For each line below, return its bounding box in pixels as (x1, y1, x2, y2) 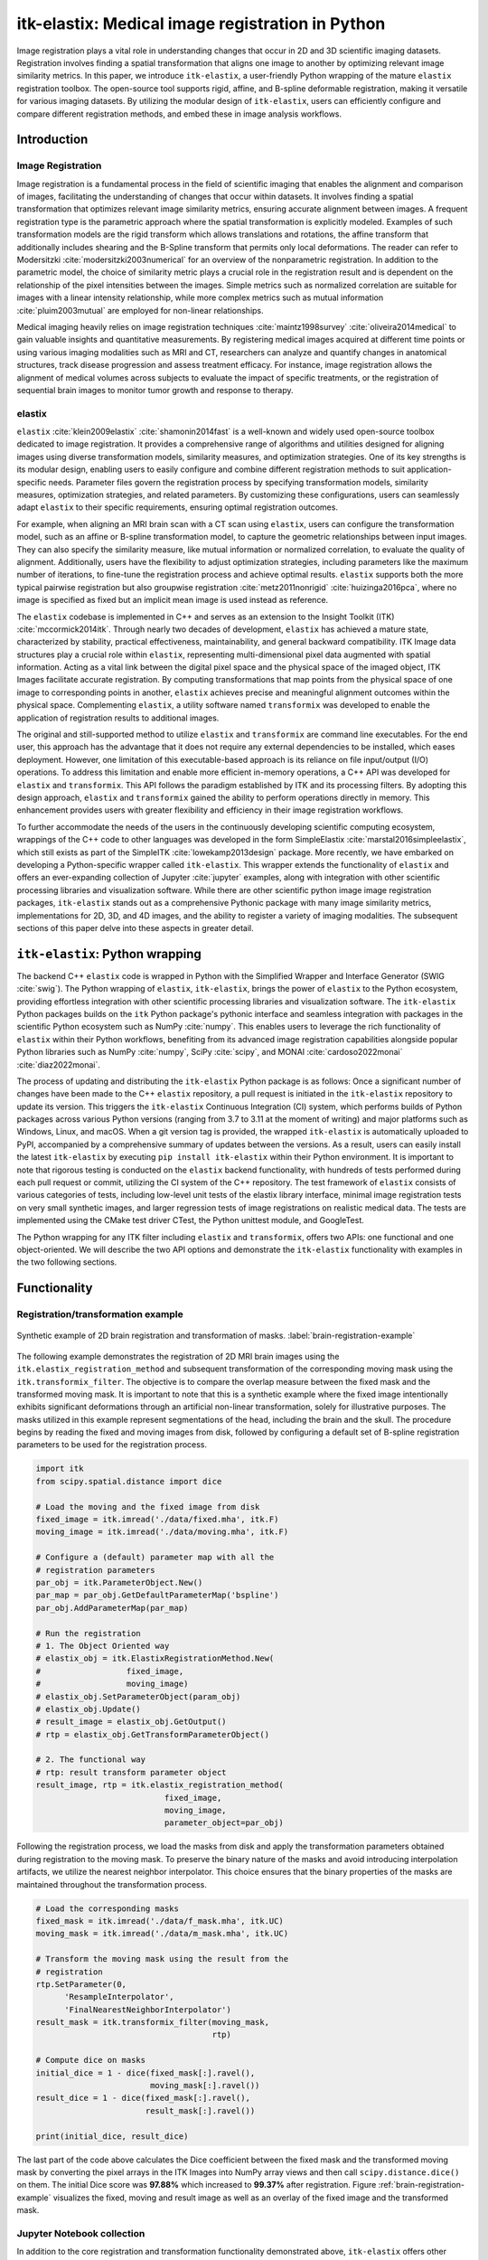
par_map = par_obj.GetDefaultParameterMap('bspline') (35, 1590, 279, 1600)
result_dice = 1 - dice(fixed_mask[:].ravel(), (35, 2093, 250, 2104)
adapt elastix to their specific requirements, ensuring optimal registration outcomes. (16, 502, 339, 513)
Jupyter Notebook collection (16, 2227, 145, 2239)
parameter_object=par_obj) (164, 1818, 284, 1828)
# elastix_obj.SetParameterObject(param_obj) (35, 1691, 241, 1701)
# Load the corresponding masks (35, 1903, 180, 1914)
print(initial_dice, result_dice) (35, 2131, 189, 2142)
